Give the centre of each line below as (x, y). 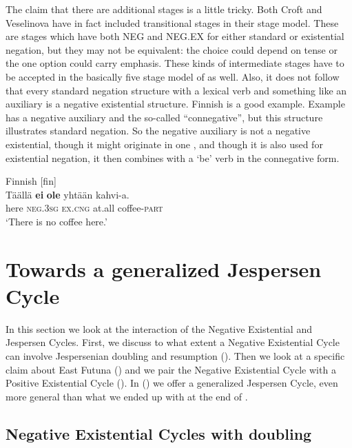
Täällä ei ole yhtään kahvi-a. (68, 194)
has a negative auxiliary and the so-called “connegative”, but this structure (164, 117)
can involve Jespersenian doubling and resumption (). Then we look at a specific (175, 356)
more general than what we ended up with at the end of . (127, 396)
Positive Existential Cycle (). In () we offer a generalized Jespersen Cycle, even (172, 383)
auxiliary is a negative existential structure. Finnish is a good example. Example (175, 104)
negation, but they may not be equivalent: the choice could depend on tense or (172, 49)
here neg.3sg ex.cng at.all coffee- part (84, 208)
